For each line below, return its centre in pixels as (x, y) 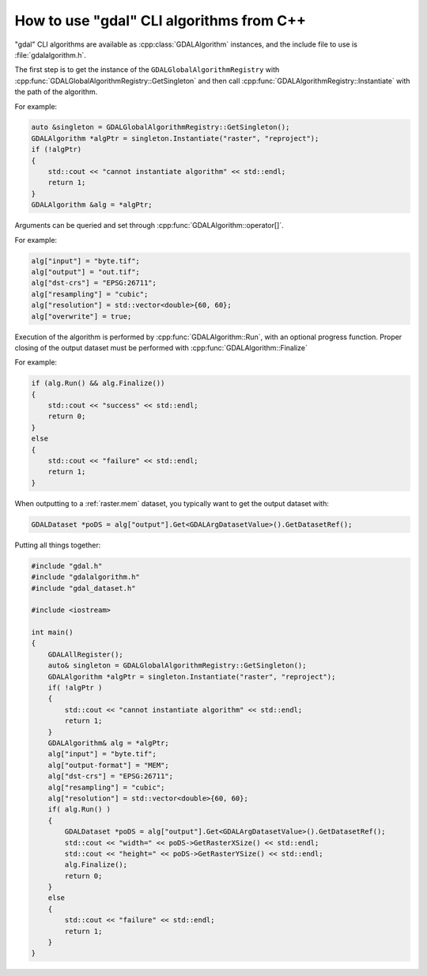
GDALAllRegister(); (86, 654)
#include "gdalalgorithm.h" (85, 577)
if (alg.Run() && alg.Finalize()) (98, 383)
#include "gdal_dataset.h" (83, 588)
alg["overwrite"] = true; (81, 316)
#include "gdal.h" (67, 566)
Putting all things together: (58, 545)
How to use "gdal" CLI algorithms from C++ (160, 21)
